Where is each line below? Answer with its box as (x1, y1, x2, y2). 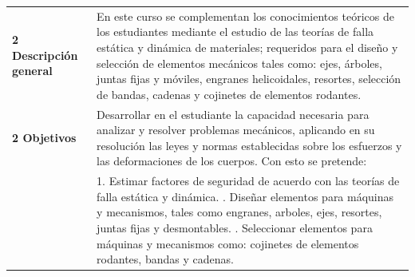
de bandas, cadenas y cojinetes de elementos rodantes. (97, 85, 362, 102)
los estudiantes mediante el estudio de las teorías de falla (97, 23, 374, 40)
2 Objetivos (12, 129, 77, 145)
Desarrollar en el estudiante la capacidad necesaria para (97, 105, 370, 122)
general (12, 62, 53, 79)
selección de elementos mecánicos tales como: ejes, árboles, (97, 54, 382, 71)
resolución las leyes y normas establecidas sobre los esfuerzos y (97, 137, 402, 153)
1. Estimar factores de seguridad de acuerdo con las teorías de (97, 172, 400, 189)
